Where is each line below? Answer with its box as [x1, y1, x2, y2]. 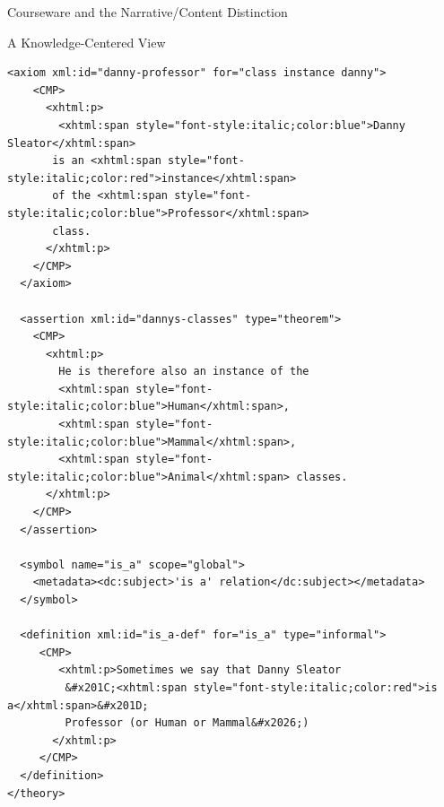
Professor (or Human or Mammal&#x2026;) [65, 716, 309, 730]
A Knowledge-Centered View [7, 32, 166, 51]
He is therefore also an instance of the [58, 365, 309, 378]
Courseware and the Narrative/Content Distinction [7, 3, 288, 21]
